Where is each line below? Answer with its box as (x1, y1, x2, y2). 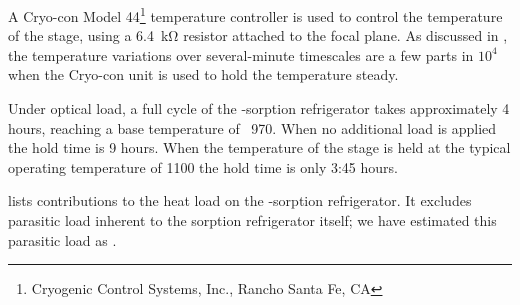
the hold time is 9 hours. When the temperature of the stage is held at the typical (8, 137, 511, 158)
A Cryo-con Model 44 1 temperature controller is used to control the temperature (8, 3, 503, 26)
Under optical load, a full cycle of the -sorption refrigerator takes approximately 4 (8, 98, 510, 119)
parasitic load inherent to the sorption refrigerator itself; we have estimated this (8, 210, 497, 230)
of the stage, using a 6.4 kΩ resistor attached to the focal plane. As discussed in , (8, 25, 508, 46)
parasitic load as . (8, 229, 117, 250)
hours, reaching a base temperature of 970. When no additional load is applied (8, 117, 497, 138)
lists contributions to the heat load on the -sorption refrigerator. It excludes (8, 190, 472, 211)
